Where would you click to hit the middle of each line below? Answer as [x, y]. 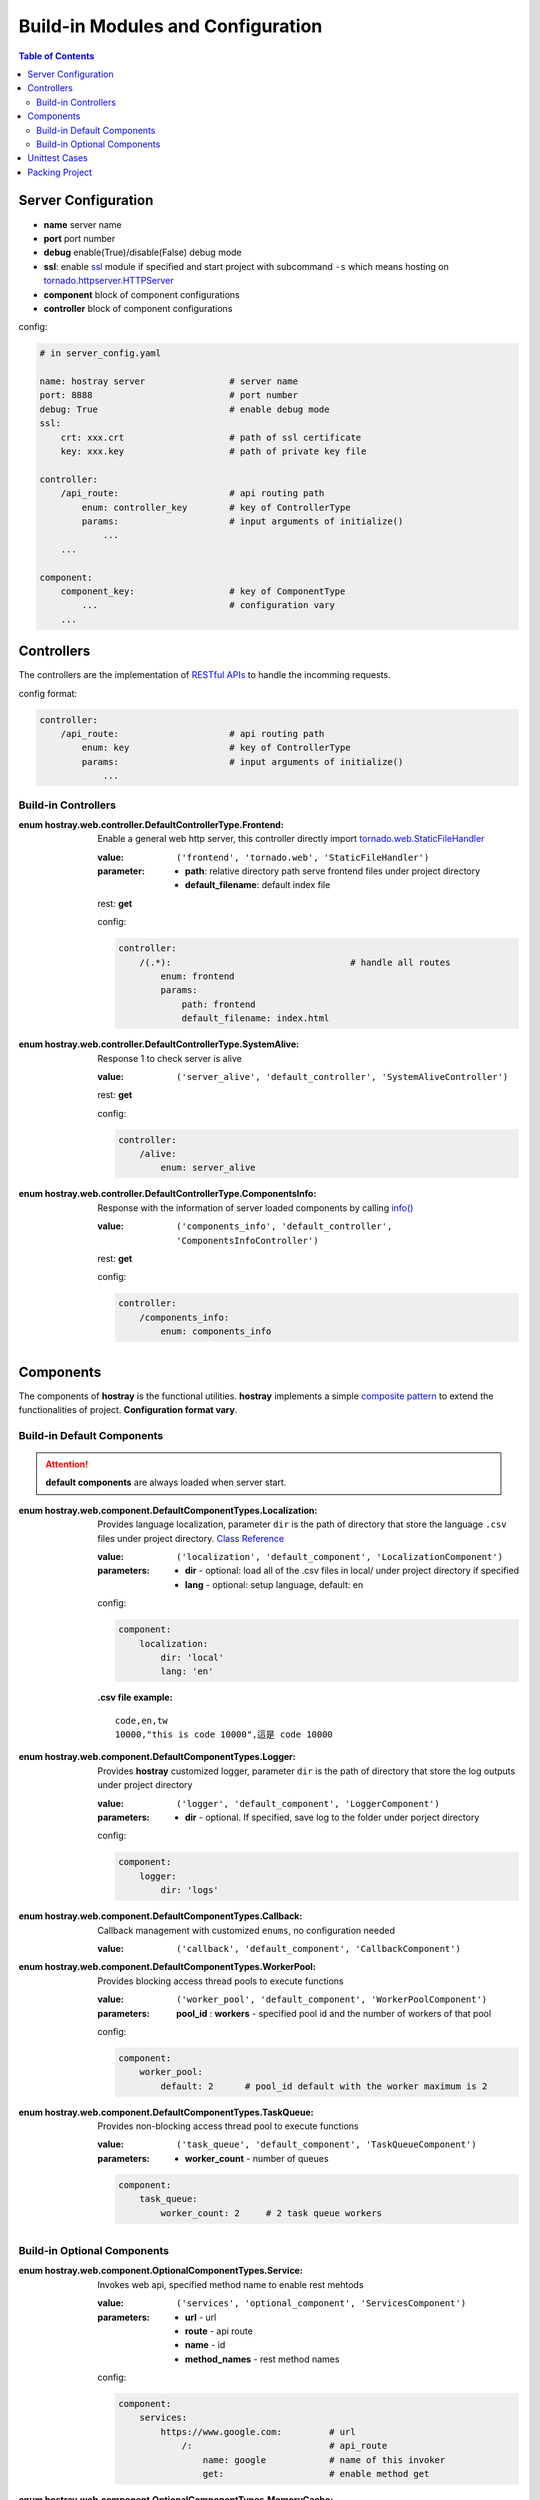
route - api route [219, 2331]
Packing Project [60, 172]
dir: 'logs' [189, 1890]
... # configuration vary [208, 605]
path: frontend [218, 1004]
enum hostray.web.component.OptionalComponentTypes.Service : [161, 2271]
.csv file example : [135, 1697]
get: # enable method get [316, 2473]
